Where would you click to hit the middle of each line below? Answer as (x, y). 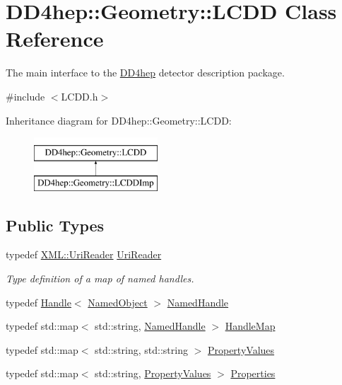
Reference (55, 39)
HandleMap (250, 326)
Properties (253, 373)
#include (25, 96)
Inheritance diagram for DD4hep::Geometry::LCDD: (119, 120)
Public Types (55, 225)
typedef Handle (39, 302)
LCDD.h (79, 96)
